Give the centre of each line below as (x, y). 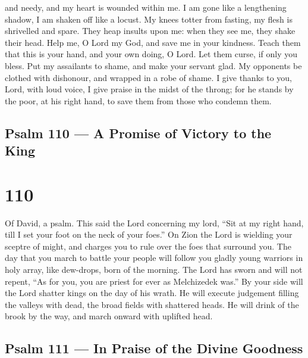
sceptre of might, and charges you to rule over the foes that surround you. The (148, 246)
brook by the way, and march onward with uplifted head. (109, 316)
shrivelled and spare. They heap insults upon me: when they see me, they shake (150, 31)
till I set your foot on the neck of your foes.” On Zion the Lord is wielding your (149, 234)
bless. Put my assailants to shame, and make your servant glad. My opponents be (153, 65)
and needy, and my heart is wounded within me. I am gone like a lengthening (146, 7)
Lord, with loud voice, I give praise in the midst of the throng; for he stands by (149, 89)
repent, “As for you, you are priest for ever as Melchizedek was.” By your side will (154, 281)
